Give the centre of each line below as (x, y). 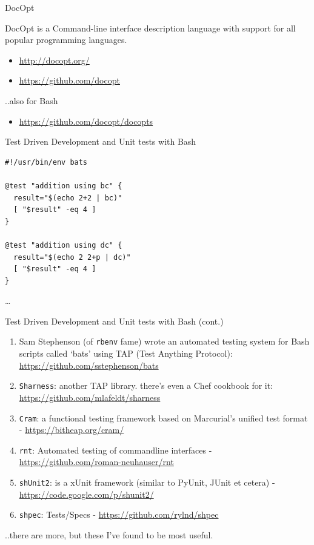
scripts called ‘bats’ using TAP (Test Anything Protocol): (126, 353)
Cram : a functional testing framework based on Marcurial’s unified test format (163, 418)
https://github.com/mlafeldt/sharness (90, 397)
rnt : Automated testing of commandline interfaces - (115, 450)
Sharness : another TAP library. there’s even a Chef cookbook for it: (146, 385)
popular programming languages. (66, 40)
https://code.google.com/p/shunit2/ (86, 494)
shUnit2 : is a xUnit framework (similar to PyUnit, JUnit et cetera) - (147, 482)
